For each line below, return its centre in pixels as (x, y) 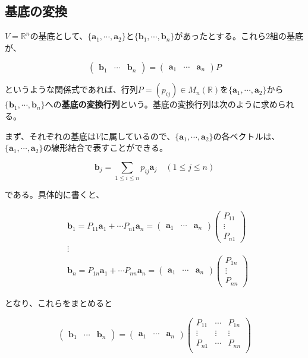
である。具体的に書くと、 (55, 194)
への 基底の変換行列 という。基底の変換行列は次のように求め (161, 104)
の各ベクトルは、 (246, 136)
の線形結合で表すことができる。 (106, 148)
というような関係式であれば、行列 (71, 89)
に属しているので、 (138, 136)
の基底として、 (59, 36)
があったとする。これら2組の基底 (239, 36)
